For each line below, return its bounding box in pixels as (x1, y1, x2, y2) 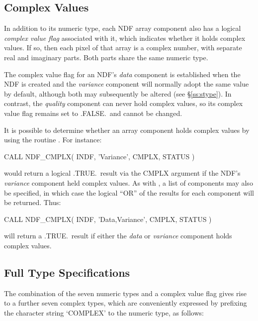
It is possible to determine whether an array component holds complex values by (4, 124, 250, 135)
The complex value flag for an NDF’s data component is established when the (4, 69, 241, 79)
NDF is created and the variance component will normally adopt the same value (4, 79, 249, 89)
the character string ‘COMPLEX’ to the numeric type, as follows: (4, 307, 204, 318)
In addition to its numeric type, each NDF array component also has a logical (4, 23, 241, 33)
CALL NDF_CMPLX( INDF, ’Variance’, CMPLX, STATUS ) (4, 151, 195, 161)
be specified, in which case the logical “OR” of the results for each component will (4, 187, 254, 198)
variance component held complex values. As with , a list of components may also (4, 177, 253, 188)
